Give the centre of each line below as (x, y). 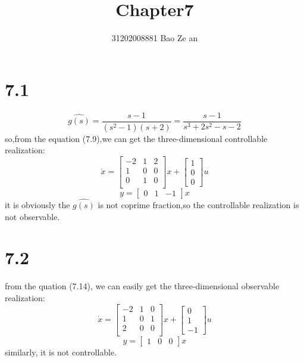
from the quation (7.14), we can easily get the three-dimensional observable (142, 286)
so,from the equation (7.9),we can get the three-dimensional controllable (136, 138)
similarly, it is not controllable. (61, 352)
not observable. (32, 216)
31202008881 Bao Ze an (155, 38)
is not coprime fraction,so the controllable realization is (198, 205)
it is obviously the (37, 205)
